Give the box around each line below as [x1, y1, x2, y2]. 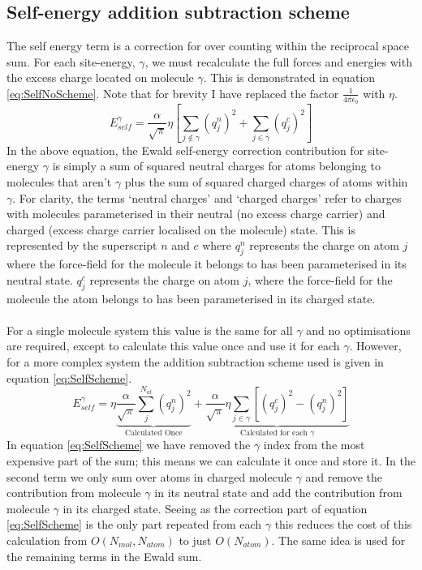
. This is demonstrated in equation [203, 69, 376, 86]
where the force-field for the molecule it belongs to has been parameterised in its [6, 255, 407, 272]
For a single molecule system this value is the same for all [6, 321, 293, 338]
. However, [349, 337, 402, 354]
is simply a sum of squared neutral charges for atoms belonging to [52, 157, 381, 174]
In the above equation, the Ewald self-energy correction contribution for [6, 141, 364, 158]
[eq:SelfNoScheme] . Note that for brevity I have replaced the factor [6, 84, 339, 101]
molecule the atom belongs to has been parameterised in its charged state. [6, 289, 376, 306]
